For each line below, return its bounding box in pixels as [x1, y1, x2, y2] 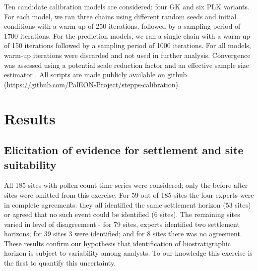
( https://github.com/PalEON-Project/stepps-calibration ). [4, 79, 180, 89]
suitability [4, 157, 57, 172]
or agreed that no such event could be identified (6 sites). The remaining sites [4, 209, 240, 219]
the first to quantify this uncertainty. [4, 258, 116, 268]
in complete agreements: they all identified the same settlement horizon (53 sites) [4, 199, 251, 210]
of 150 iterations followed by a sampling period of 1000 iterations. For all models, [4, 40, 251, 51]
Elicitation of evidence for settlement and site [4, 142, 244, 158]
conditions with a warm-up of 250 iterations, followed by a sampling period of [4, 21, 241, 31]
